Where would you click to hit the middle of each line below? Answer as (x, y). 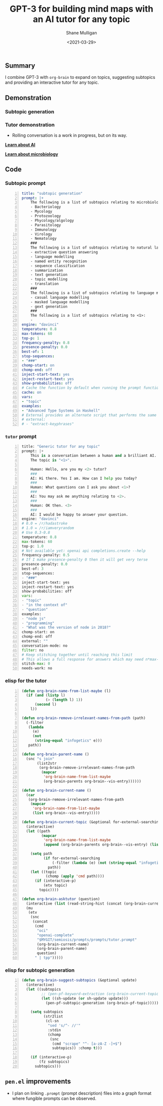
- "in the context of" (45, 605)
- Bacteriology (46, 207)
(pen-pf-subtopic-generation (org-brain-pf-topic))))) (102, 1003)
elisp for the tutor (26, 681)
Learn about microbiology (32, 154)
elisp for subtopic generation (40, 970)
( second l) (46, 705)
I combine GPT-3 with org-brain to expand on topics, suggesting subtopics (80, 77)
